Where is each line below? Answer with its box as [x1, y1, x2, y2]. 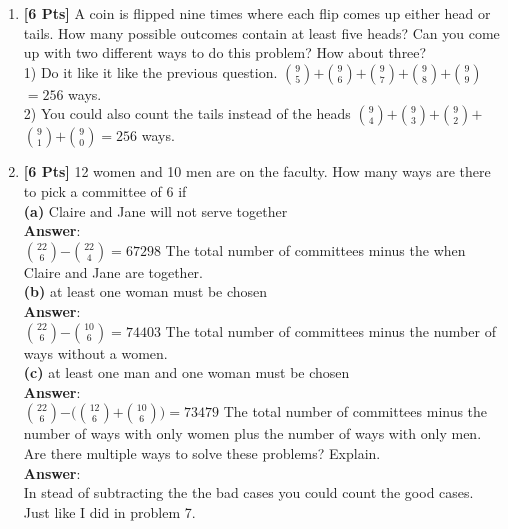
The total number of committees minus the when [165, 239, 466, 260]
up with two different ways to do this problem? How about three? [23, 42, 427, 63]
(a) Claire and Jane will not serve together [23, 200, 288, 221]
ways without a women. [23, 342, 168, 363]
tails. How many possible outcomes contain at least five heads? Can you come [23, 22, 500, 43]
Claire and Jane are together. [23, 261, 203, 282]
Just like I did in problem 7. [23, 501, 196, 522]
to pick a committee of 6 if [23, 180, 187, 201]
